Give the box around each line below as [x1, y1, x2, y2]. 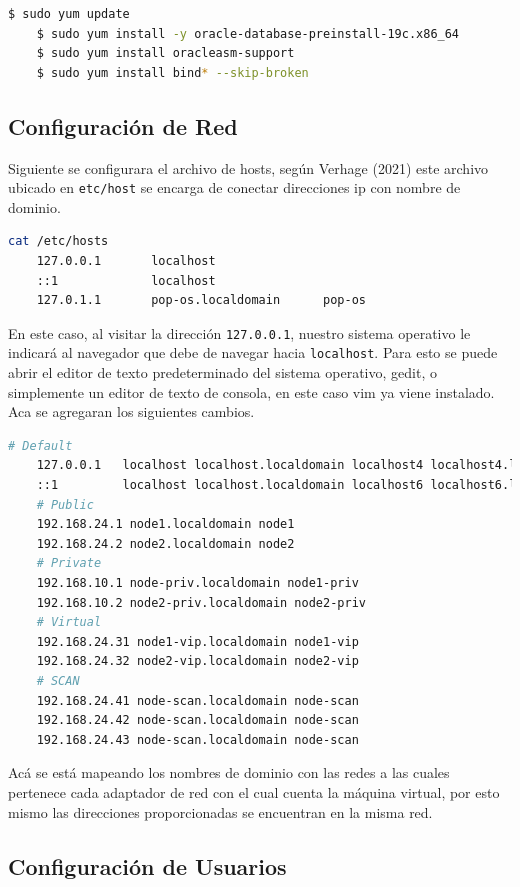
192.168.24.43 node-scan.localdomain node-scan [36, 732, 359, 747]
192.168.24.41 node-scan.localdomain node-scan [36, 693, 359, 708]
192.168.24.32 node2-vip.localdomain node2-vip [36, 654, 359, 669]
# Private [36, 556, 102, 571]
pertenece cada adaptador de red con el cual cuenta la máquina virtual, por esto [8, 781, 500, 802]
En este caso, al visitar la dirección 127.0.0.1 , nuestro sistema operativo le [8, 322, 471, 343]
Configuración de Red [8, 110, 238, 141]
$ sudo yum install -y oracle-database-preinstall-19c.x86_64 [36, 26, 460, 41]
